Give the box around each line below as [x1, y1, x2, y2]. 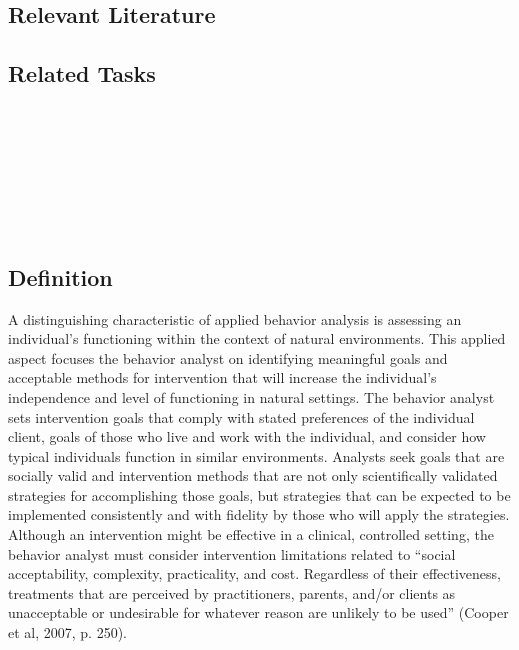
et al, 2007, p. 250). [8, 622, 127, 643]
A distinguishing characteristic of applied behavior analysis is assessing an [8, 308, 462, 329]
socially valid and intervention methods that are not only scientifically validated [8, 465, 498, 486]
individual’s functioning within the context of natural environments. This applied [8, 328, 506, 349]
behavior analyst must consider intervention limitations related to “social [8, 543, 456, 564]
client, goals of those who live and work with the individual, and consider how [8, 426, 486, 447]
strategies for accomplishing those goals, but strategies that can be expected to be [8, 484, 511, 505]
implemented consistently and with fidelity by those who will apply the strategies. [8, 504, 510, 525]
